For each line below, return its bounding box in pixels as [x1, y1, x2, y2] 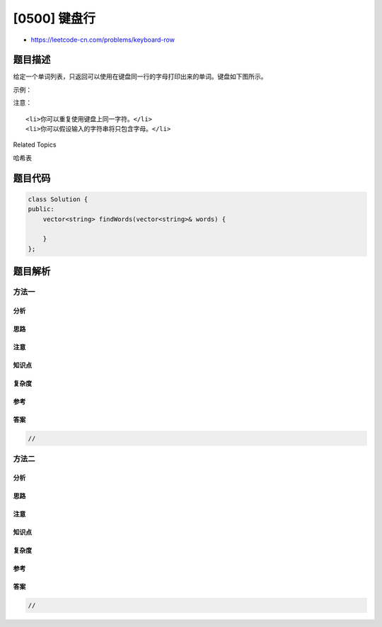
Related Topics [13, 140, 57, 149]
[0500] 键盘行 [13, 11, 95, 26]
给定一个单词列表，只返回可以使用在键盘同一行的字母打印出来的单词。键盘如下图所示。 [13, 72, 267, 81]
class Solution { [28, 195, 88, 203]
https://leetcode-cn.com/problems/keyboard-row [30, 35, 175, 44]
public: [28, 205, 54, 213]
